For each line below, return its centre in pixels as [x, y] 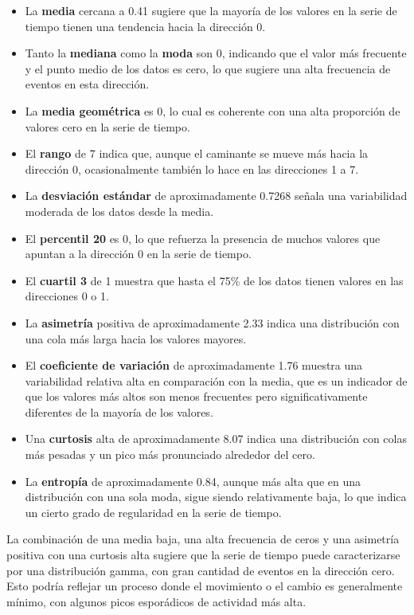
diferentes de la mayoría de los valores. [119, 411]
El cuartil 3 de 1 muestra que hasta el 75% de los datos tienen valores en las [214, 280]
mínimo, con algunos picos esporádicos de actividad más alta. [156, 601]
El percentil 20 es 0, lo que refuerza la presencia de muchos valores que [203, 238]
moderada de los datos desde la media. [119, 211]
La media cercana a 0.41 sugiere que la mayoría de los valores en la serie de [211, 10]
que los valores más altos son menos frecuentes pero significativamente [196, 396]
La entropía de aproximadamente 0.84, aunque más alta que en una [193, 481]
